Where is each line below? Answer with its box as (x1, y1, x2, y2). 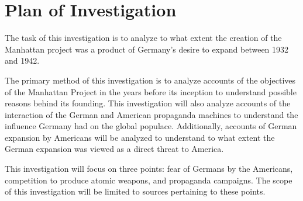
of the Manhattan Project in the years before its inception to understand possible (5, 85, 297, 98)
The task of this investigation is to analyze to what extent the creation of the (5, 32, 282, 44)
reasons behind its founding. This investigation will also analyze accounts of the (5, 97, 291, 109)
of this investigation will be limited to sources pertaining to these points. (5, 185, 266, 197)
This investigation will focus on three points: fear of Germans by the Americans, (5, 162, 293, 175)
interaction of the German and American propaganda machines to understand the (5, 108, 298, 120)
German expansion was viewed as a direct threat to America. (5, 143, 224, 155)
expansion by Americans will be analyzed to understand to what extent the (5, 131, 275, 143)
